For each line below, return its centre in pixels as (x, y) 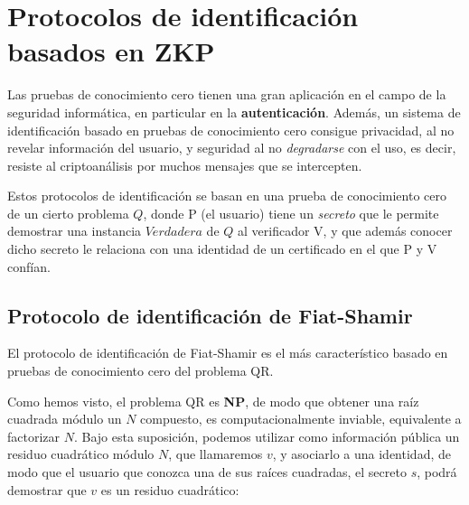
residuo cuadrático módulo (81, 454)
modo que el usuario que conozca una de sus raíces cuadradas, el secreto (207, 472)
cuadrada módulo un (65, 419)
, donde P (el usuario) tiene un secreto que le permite (291, 213)
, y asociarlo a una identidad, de (361, 454)
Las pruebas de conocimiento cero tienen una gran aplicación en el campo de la (227, 94)
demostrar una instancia (75, 231)
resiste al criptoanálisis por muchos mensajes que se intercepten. (185, 165)
